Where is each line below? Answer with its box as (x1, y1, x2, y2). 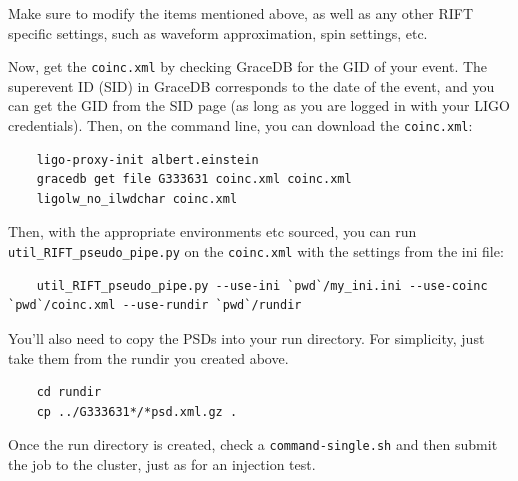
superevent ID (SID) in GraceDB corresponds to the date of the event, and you (8, 75, 495, 96)
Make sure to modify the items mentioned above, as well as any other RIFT (8, 3, 474, 23)
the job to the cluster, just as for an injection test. (8, 453, 316, 474)
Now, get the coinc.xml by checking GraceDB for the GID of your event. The (8, 56, 488, 77)
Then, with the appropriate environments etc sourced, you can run (8, 221, 417, 242)
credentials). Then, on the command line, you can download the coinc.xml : (8, 115, 473, 136)
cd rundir (36, 385, 102, 400)
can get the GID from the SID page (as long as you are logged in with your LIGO (8, 95, 510, 116)
